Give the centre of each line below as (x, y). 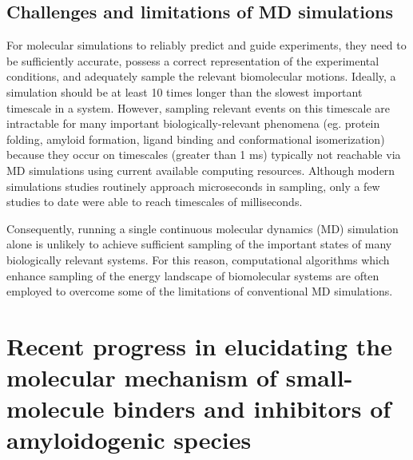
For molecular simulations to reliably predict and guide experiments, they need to (206, 45)
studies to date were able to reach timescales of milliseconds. (155, 202)
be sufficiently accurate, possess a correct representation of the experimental (193, 60)
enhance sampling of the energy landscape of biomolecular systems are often (193, 275)
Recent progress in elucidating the (200, 345)
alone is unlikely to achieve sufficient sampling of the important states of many (199, 244)
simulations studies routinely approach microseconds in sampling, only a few (193, 186)
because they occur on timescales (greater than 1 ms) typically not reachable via (204, 155)
